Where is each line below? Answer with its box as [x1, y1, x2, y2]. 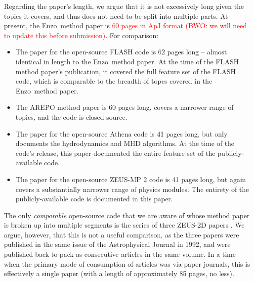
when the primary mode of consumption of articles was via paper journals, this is [4, 258, 250, 269]
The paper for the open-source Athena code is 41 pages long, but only [15, 128, 228, 139]
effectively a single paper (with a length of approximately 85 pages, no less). [4, 268, 234, 279]
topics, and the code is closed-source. [15, 111, 127, 122]
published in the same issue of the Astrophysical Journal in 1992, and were [4, 239, 231, 249]
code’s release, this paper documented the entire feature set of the [15, 147, 215, 158]
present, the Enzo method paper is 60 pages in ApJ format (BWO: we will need [4, 20, 247, 31]
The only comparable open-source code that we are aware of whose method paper [4, 210, 250, 220]
